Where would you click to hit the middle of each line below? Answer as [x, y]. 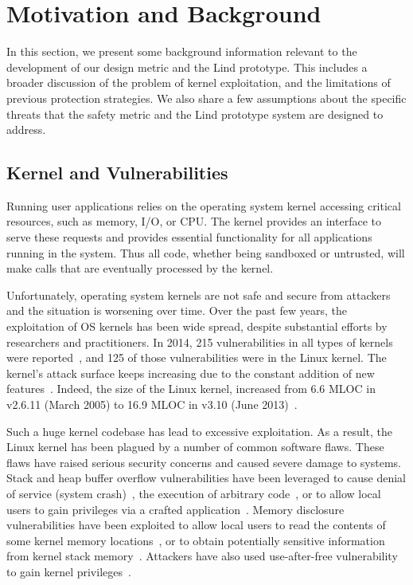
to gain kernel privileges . [69, 571]
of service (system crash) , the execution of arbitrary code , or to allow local [194, 493]
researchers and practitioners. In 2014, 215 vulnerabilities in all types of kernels [200, 342]
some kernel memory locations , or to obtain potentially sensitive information [196, 540]
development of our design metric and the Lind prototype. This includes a [187, 67]
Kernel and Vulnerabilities [117, 173]
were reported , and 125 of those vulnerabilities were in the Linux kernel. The [197, 357]
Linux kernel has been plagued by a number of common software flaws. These [195, 447]
